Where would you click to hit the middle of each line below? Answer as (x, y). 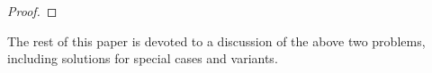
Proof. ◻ (32, 11)
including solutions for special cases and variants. (143, 58)
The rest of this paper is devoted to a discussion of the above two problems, (216, 41)
